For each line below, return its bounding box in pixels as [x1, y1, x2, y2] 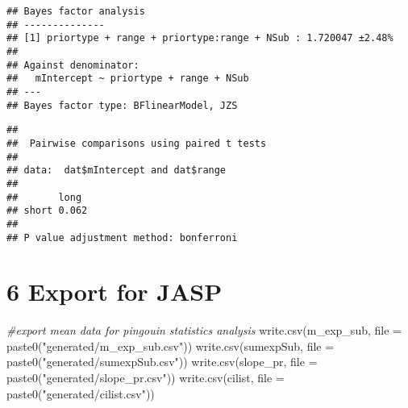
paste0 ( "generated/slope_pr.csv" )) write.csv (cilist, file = [6, 369, 285, 386]
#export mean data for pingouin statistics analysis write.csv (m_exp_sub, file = [6, 322, 402, 339]
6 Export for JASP [6, 275, 223, 308]
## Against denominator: [6, 59, 139, 71]
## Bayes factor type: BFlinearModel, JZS [6, 99, 238, 111]
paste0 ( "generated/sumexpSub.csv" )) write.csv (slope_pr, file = [6, 353, 318, 370]
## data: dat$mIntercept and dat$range [6, 164, 227, 177]
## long [6, 191, 82, 203]
